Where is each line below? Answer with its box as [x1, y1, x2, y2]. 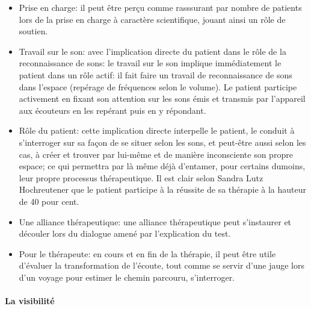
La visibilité [5, 295, 55, 307]
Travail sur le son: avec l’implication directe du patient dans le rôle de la [19, 45, 286, 57]
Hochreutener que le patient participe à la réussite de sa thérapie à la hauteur [19, 183, 307, 196]
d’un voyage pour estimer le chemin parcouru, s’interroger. [19, 270, 235, 283]
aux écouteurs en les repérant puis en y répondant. [19, 104, 206, 116]
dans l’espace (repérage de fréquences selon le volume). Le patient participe [19, 80, 297, 93]
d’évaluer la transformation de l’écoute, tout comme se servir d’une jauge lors [19, 259, 304, 272]
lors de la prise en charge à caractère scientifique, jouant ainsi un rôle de [19, 13, 286, 25]
